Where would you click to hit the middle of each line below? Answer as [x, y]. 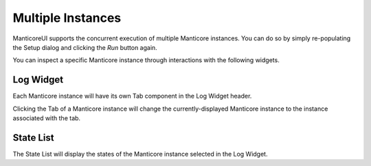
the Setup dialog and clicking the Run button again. [85, 47]
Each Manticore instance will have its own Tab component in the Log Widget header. [132, 96]
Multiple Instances [67, 18]
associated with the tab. [47, 118]
